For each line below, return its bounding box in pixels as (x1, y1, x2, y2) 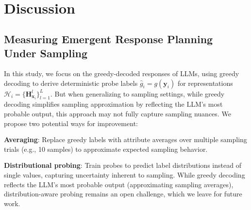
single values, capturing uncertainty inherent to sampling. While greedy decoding (4, 169, 245, 179)
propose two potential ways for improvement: (4, 118, 138, 128)
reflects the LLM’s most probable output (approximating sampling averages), (4, 179, 234, 189)
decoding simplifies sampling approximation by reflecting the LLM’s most (4, 99, 223, 109)
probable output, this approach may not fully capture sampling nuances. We (4, 108, 231, 118)
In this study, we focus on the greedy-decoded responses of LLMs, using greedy (4, 68, 239, 78)
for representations (177, 78, 233, 88)
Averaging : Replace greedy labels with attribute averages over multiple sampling (4, 134, 247, 145)
